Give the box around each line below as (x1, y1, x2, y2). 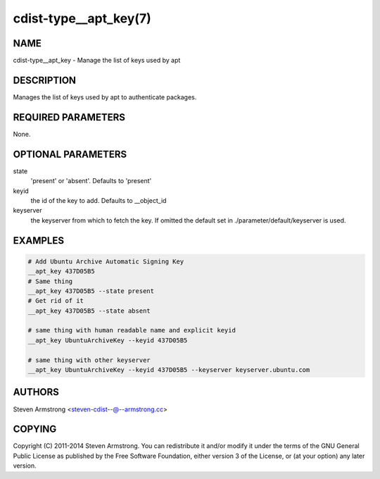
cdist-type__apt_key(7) (13, 11, 151, 26)
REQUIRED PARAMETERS (13, 111, 126, 123)
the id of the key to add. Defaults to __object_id (30, 196, 167, 204)
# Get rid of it (27, 297, 84, 305)
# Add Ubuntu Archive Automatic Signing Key (27, 257, 184, 266)
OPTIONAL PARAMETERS (13, 148, 127, 160)
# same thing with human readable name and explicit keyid (27, 326, 236, 335)
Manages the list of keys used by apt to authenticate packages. (13, 92, 197, 101)
